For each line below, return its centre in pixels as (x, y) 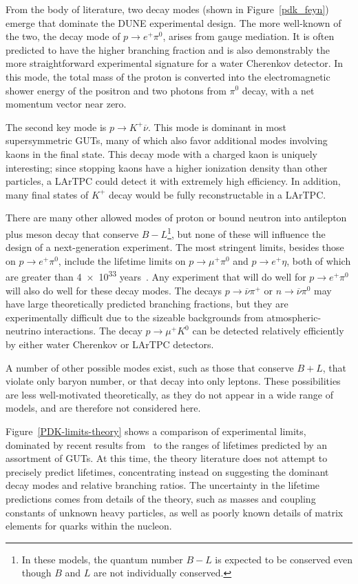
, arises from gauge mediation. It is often (249, 36)
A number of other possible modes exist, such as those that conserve (150, 367)
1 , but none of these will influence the (246, 232)
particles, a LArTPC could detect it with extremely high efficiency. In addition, (173, 181)
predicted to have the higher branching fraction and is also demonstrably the (168, 49)
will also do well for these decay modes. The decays (114, 290)
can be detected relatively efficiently (268, 331)
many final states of (47, 194)
